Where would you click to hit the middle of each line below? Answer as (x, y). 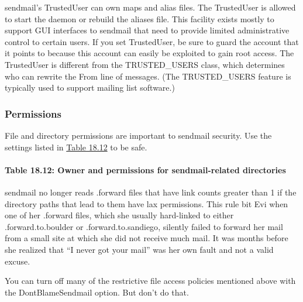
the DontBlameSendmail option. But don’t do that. (97, 292)
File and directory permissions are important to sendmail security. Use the (138, 135)
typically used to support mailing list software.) (90, 87)
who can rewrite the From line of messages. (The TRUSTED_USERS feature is (148, 76)
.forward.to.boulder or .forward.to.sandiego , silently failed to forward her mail (144, 226)
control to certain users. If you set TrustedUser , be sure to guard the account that (152, 41)
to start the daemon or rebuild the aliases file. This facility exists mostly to (140, 18)
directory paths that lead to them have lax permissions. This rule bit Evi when (147, 203)
